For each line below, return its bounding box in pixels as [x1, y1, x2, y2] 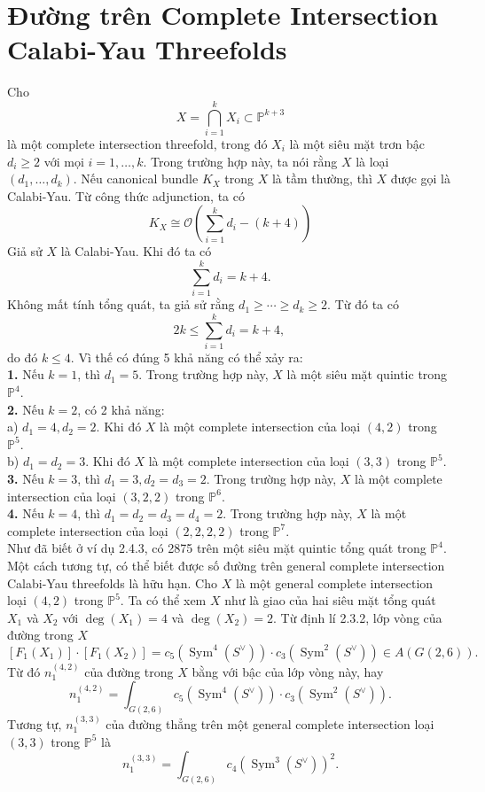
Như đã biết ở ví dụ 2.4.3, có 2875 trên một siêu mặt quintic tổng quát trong [7, 539, 426, 557]
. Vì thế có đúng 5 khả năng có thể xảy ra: [70, 347, 303, 366]
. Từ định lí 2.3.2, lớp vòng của [272, 608, 442, 626]
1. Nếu [7, 365, 44, 384]
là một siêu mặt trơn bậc [289, 135, 426, 153]
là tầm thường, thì [271, 169, 372, 188]
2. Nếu [7, 400, 44, 418]
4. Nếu [7, 504, 44, 523]
